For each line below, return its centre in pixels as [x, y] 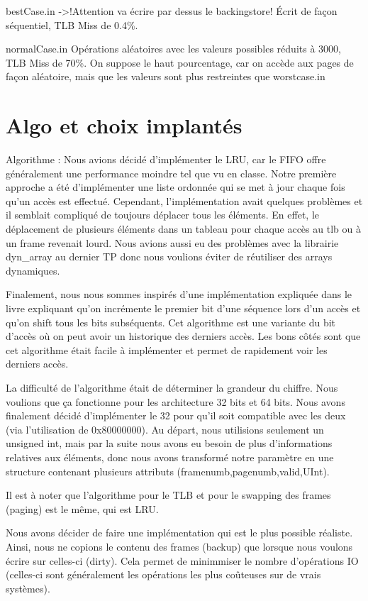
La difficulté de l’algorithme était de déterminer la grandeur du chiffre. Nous [172, 387]
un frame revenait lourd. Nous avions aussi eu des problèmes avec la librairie [172, 242]
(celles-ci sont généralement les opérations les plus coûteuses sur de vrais [163, 574]
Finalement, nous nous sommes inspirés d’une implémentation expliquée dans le [179, 294]
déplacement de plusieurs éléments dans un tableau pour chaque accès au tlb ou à [183, 229]
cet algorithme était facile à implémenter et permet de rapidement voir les [167, 349]
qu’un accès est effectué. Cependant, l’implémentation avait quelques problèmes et [184, 200]
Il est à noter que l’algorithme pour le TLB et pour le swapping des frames [168, 495]
